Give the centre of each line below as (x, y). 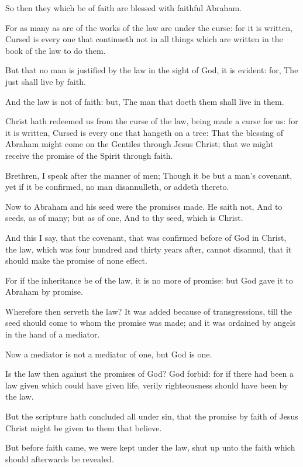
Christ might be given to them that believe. (84, 427)
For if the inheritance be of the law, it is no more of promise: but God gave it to (149, 280)
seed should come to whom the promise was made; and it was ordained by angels (150, 323)
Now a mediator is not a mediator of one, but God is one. (109, 354)
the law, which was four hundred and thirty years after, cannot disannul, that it (149, 249)
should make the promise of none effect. (76, 260)
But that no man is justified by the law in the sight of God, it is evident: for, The (152, 70)
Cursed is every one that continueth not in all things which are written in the (144, 39)
